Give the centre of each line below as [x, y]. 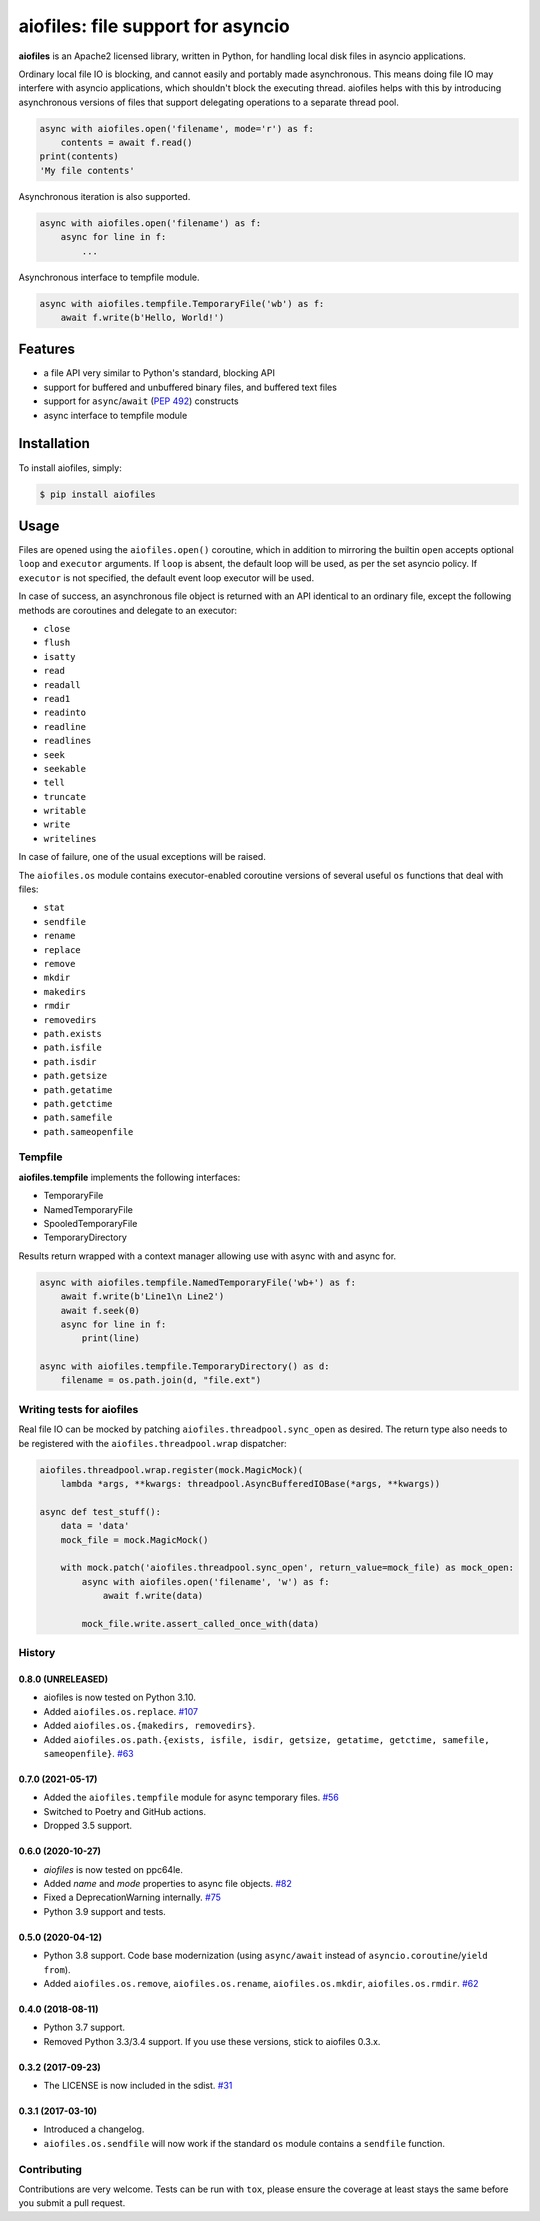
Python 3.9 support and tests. [105, 1911]
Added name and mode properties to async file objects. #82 [167, 1883]
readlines [67, 741]
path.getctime [78, 1103]
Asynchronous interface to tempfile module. [109, 277]
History [37, 1653]
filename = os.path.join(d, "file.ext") [161, 1380]
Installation [54, 443]
